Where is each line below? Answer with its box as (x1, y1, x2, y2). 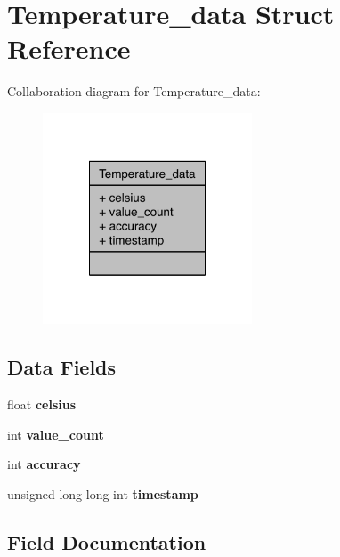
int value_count (7, 424, 104, 443)
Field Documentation (7, 528, 206, 555)
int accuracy (7, 455, 81, 473)
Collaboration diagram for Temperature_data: (7, 82, 261, 101)
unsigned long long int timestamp (7, 484, 198, 503)
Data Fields (7, 353, 117, 381)
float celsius (7, 394, 77, 413)
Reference (7, 30, 131, 67)
